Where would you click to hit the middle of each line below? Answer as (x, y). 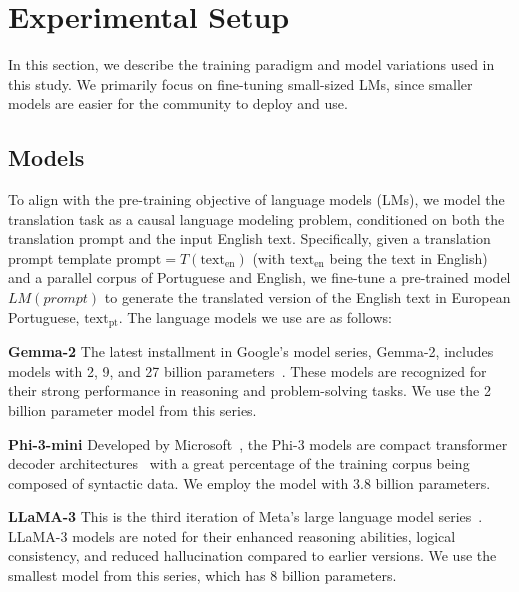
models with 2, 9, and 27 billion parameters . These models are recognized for (247, 370)
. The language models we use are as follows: (255, 316)
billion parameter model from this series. (132, 409)
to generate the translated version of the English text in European (307, 297)
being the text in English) (408, 257)
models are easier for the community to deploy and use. (178, 103)
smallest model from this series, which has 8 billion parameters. (202, 575)
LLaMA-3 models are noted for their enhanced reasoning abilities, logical (232, 535)
